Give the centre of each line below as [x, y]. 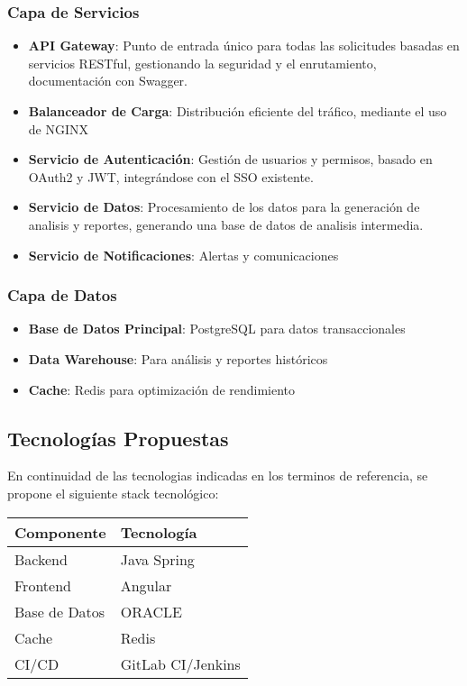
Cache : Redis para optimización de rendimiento [162, 389]
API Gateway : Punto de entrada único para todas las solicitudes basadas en [244, 46]
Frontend [43, 585]
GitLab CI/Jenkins [180, 663]
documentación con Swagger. [108, 81]
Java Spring [157, 559]
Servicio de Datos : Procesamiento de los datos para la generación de [224, 207]
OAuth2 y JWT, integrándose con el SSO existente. [171, 176]
